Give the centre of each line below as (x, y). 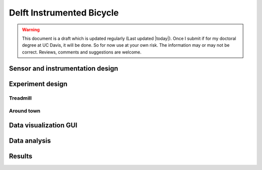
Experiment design (38, 84)
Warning (31, 30)
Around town (25, 111)
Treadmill (20, 98)
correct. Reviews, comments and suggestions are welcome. (82, 52)
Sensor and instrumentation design (64, 68)
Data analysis (30, 141)
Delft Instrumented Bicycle (64, 13)
